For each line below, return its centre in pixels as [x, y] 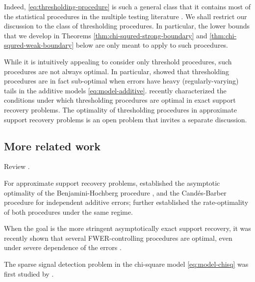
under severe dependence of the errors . [63, 247]
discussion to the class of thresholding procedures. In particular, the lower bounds [127, 26]
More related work [52, 146]
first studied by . [29, 273]
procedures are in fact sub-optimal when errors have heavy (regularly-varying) [121, 81]
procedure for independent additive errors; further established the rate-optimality [126, 202]
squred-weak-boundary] [39, 45]
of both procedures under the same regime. [68, 211]
